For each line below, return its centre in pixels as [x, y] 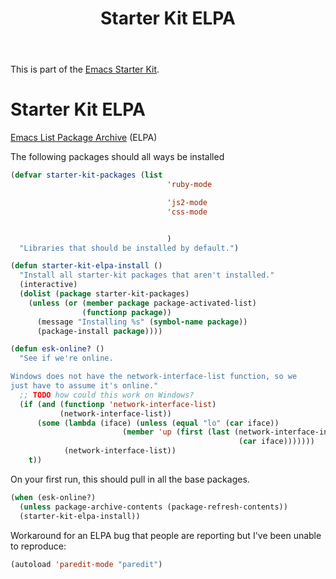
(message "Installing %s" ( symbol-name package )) [142, 322]
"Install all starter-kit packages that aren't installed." [147, 275]
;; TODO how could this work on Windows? [107, 395]
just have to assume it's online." [84, 386]
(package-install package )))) [99, 331]
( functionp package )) [126, 312]
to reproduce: [38, 546]
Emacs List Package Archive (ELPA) [84, 138]
